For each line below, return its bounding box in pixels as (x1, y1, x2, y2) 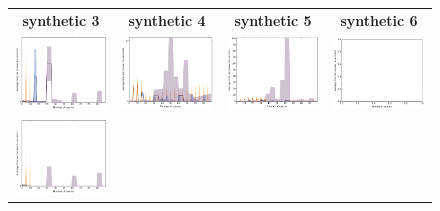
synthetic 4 (128, 9, 206, 30)
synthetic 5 (234, 9, 312, 30)
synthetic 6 (340, 9, 418, 30)
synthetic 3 (22, 9, 100, 30)
